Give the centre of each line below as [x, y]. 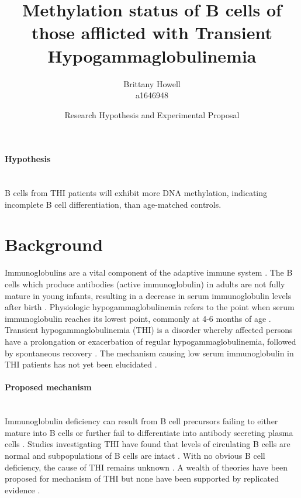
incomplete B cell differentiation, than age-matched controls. [113, 204]
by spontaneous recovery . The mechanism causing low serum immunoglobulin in [149, 353]
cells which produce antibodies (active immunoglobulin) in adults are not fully [145, 284]
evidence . [23, 490]
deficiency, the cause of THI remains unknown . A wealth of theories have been [146, 467]
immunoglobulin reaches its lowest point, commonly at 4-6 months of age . [138, 318]
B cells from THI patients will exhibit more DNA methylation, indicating [136, 193]
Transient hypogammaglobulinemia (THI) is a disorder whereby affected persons [149, 330]
